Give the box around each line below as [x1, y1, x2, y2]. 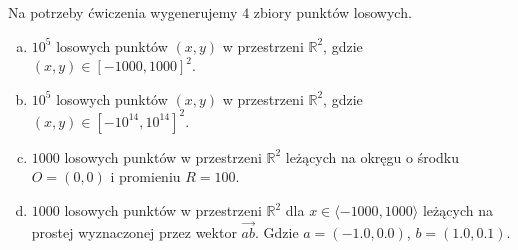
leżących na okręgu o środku [285, 146, 460, 167]
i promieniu [110, 166, 181, 187]
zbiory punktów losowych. [253, 2, 412, 22]
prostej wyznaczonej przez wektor [31, 221, 237, 242]
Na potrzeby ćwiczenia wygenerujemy [8, 2, 238, 22]
